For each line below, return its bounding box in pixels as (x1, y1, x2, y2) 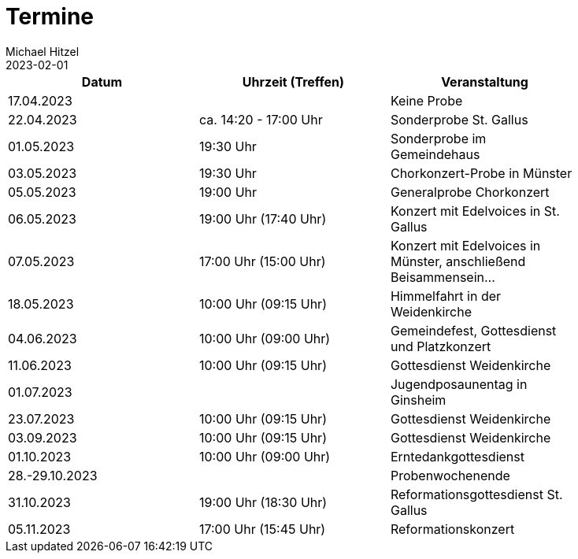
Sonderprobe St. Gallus (390, 111, 528, 128)
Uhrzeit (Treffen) (242, 73, 345, 90)
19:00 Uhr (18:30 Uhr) (198, 494, 328, 510)
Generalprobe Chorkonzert (390, 183, 550, 200)
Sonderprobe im (390, 130, 487, 146)
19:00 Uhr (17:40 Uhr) (198, 210, 327, 227)
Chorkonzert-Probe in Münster (390, 165, 572, 181)
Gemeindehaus (390, 146, 480, 162)
